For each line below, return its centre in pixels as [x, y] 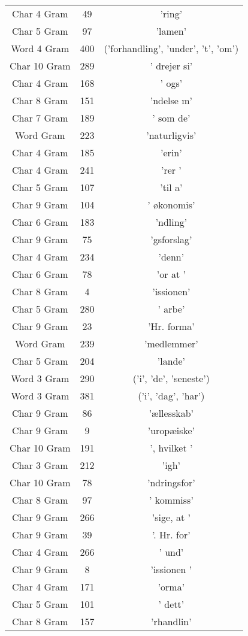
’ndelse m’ [171, 100]
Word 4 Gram [40, 48]
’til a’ [171, 187]
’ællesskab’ [171, 413]
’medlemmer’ [171, 343]
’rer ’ [171, 170]
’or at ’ [171, 274]
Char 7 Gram [40, 118]
